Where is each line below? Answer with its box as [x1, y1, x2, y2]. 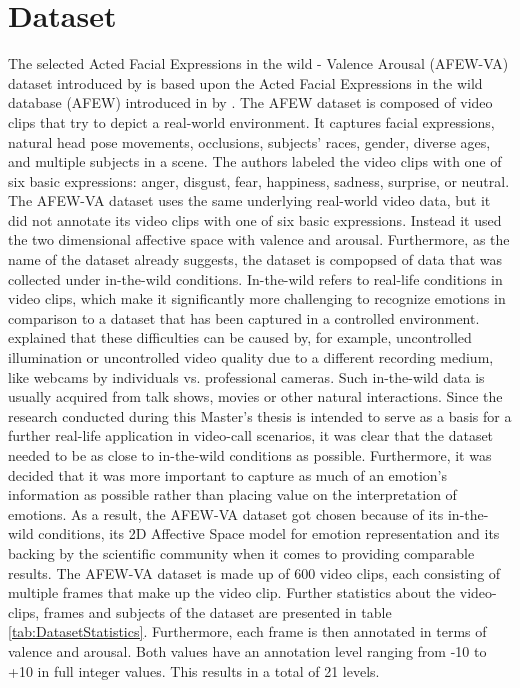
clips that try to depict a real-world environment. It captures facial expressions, [8, 111, 495, 132]
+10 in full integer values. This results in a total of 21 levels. [8, 660, 380, 681]
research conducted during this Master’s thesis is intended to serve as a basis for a [8, 405, 512, 426]
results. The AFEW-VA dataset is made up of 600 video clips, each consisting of [8, 562, 501, 583]
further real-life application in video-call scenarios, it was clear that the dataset [8, 425, 494, 446]
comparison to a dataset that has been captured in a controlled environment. [8, 307, 480, 328]
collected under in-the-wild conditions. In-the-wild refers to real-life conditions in [8, 268, 503, 289]
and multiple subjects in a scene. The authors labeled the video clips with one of [8, 151, 502, 172]
